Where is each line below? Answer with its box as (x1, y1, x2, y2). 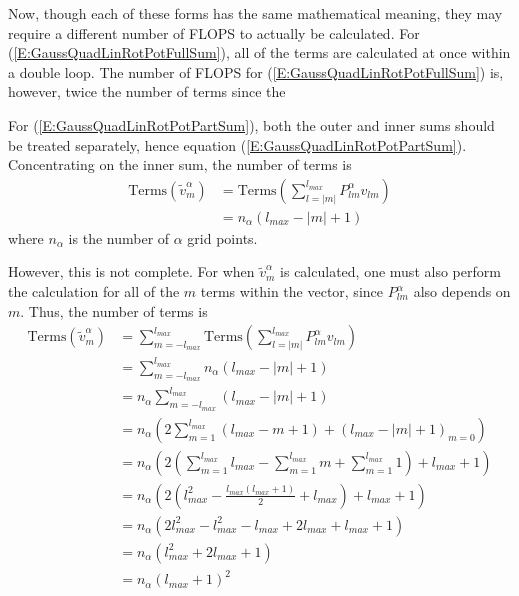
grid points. (187, 227, 258, 248)
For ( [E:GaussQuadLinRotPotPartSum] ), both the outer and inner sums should (8, 114, 495, 135)
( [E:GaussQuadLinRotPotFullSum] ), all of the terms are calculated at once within (8, 42, 511, 63)
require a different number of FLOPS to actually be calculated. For (8, 22, 420, 43)
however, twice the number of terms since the (8, 81, 286, 102)
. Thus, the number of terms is (20, 300, 208, 321)
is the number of (68, 227, 170, 248)
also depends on (413, 281, 511, 301)
